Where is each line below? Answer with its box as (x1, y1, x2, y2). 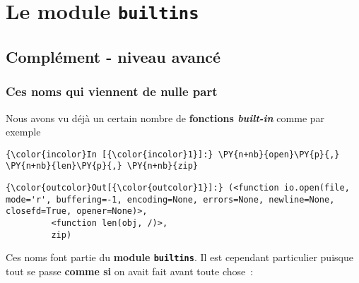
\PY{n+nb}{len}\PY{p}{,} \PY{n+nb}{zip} (6, 161, 199, 171)
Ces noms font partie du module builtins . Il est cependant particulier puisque (6, 250, 353, 265)
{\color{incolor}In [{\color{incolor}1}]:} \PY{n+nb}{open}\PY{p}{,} (6, 149, 340, 159)
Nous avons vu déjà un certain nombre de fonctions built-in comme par (6, 110, 325, 125)
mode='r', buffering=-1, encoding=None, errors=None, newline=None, (6, 194, 335, 205)
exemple (6, 124, 41, 139)
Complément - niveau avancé (6, 45, 221, 67)
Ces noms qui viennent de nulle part (6, 83, 218, 100)
